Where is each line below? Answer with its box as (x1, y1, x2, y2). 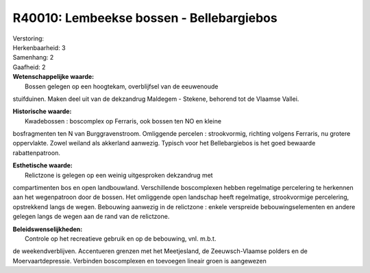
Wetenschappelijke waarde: (12, 73, 95, 81)
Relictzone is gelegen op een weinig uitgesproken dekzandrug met (25, 171, 213, 179)
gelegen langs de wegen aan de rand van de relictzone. (12, 213, 170, 221)
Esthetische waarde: (12, 161, 73, 169)
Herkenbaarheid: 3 (12, 43, 66, 51)
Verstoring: (12, 34, 45, 43)
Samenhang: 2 (12, 54, 54, 62)
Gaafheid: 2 (12, 62, 46, 71)
